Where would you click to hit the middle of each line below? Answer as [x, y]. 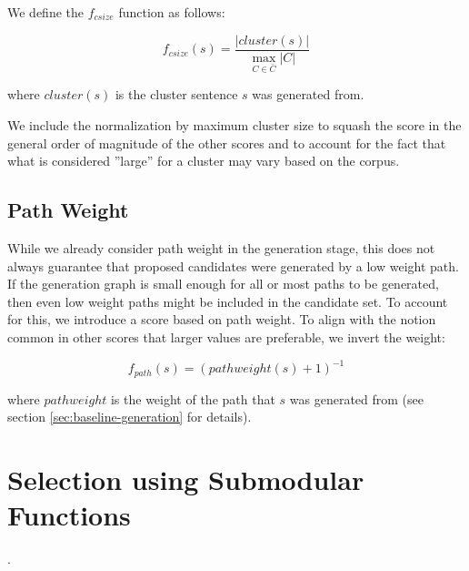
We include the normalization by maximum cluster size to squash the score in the [234, 125]
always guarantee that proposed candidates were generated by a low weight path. [233, 265]
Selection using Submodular [186, 479]
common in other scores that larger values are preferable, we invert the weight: [226, 336]
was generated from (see [356, 398]
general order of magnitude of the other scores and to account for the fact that [227, 143]
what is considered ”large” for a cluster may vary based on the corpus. [204, 161]
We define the [45, 12]
